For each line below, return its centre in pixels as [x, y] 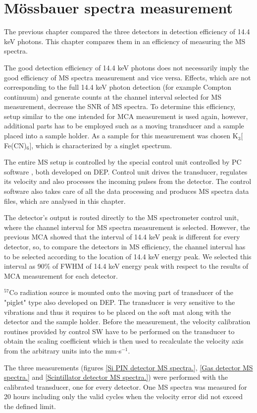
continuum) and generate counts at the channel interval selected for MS [113, 96]
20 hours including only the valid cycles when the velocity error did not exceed [124, 396]
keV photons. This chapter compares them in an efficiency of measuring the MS [125, 41]
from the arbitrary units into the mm [60, 350]
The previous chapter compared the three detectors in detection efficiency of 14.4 [127, 31]
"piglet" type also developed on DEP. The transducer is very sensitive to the [120, 302]
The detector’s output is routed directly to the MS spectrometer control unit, [122, 217]
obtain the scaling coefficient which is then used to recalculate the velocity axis [124, 341]
